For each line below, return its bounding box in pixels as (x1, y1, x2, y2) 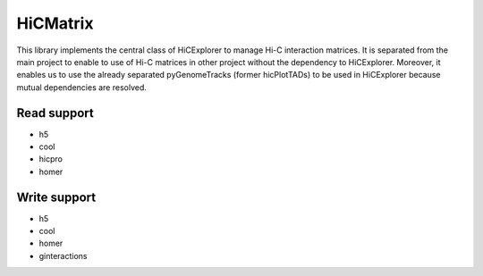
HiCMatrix (16, 13, 94, 33)
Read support (16, 105, 94, 121)
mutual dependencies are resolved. (16, 81, 148, 93)
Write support (16, 189, 97, 205)
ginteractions (38, 250, 89, 261)
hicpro (38, 154, 63, 164)
